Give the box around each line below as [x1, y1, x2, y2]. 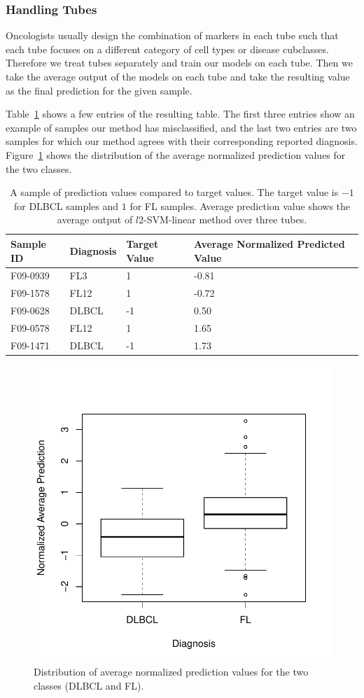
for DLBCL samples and [13, 198, 119, 213]
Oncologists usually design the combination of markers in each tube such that [6, 28, 339, 43]
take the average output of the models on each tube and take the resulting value [6, 69, 350, 83]
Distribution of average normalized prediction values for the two [34, 664, 309, 679]
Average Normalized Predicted [194, 236, 345, 251]
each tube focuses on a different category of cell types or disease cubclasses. [6, 41, 329, 56]
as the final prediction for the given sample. [6, 83, 192, 97]
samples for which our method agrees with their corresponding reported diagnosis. [6, 134, 358, 148]
